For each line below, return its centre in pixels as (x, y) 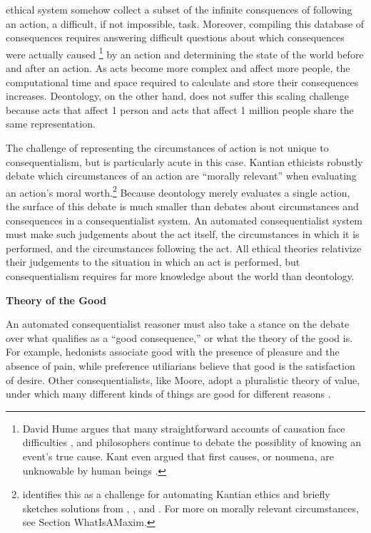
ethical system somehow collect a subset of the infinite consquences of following (179, 9)
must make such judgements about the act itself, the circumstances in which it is (183, 234)
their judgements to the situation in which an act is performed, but (153, 262)
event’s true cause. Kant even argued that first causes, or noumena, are (178, 456)
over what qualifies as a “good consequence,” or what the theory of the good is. (179, 337)
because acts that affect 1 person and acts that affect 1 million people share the (180, 109)
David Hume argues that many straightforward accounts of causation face (184, 428)
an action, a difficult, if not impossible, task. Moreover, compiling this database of (185, 23)
